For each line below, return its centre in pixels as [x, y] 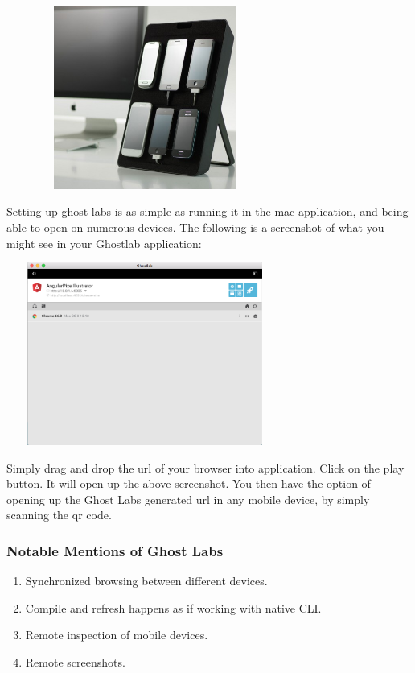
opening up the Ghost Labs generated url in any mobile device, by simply [188, 499]
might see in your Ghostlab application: [104, 243]
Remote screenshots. [75, 661]
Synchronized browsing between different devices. [146, 581]
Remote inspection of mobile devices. [117, 635]
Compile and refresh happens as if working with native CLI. [173, 607]
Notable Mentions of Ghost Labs [115, 550]
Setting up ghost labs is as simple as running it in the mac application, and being [207, 211]
